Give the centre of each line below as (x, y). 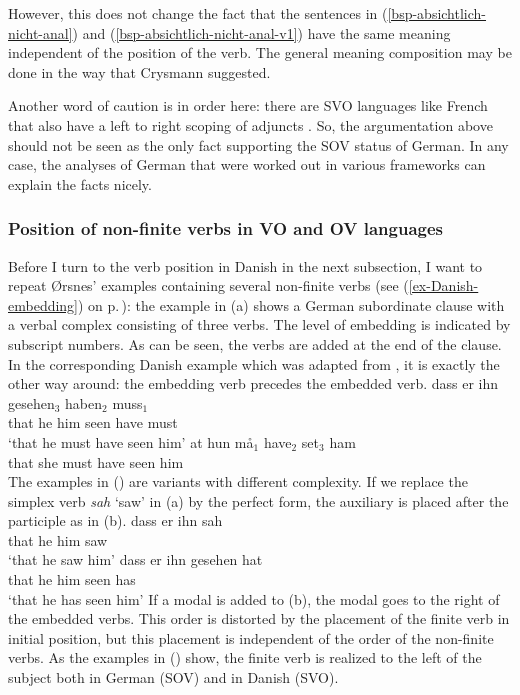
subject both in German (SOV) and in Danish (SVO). (173, 677)
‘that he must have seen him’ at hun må (131, 441)
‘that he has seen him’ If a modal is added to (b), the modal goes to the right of (254, 598)
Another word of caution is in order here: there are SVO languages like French (248, 105)
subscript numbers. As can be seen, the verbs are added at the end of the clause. (255, 343)
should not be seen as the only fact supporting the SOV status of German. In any (258, 144)
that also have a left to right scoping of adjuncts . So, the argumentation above (250, 124)
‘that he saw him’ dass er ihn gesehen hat (135, 559)
